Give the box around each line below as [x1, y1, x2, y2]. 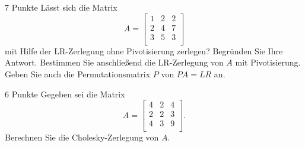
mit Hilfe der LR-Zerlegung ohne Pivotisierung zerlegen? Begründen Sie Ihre [5, 44, 283, 57]
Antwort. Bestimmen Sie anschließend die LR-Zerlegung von [5, 56, 224, 68]
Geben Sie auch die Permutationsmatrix [5, 67, 151, 80]
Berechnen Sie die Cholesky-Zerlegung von [5, 131, 159, 143]
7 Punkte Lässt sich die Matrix [5, 1, 117, 13]
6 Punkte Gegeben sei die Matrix [5, 87, 125, 100]
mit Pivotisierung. [235, 56, 301, 68]
